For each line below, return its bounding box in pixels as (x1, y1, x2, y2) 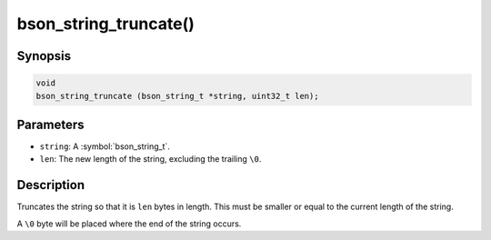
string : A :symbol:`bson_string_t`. (39, 141, 170, 152)
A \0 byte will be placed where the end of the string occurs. (16, 218, 242, 229)
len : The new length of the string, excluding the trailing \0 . (39, 154, 262, 165)
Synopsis (16, 48, 72, 64)
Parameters (16, 116, 85, 132)
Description (16, 177, 85, 193)
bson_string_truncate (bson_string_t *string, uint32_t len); (35, 91, 319, 101)
